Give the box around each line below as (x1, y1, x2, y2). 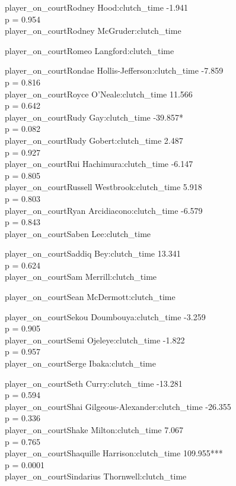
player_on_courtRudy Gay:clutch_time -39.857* (5, 111, 183, 123)
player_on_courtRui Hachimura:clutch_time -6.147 (5, 157, 193, 170)
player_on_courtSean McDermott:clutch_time (5, 291, 176, 303)
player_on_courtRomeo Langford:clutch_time (5, 44, 174, 56)
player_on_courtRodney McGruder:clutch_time (5, 24, 181, 37)
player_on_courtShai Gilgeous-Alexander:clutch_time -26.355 (5, 400, 231, 412)
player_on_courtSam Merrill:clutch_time (5, 270, 157, 283)
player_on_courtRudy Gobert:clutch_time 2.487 (5, 134, 183, 146)
